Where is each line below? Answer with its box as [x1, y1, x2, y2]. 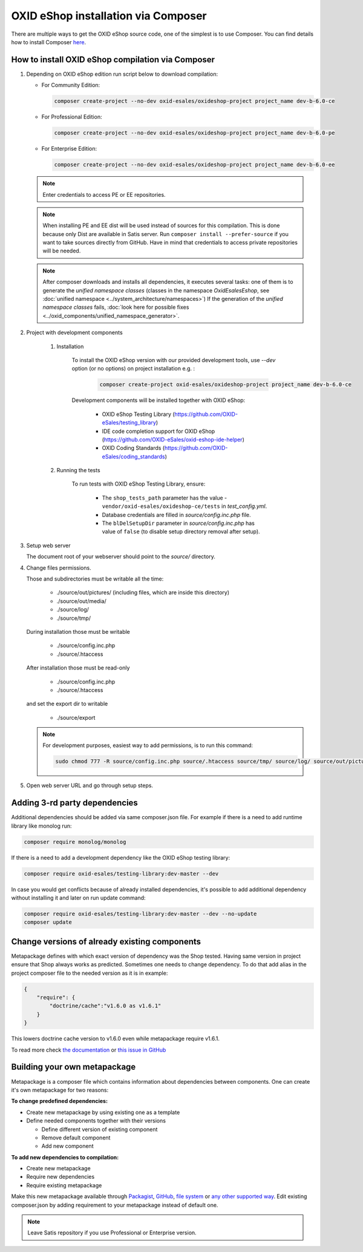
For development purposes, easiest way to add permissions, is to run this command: [42, 742, 253, 749]
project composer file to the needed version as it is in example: [11, 969, 168, 977]
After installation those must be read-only [26, 664, 130, 671]
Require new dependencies [26, 1173, 95, 1181]
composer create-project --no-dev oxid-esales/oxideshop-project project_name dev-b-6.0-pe [54, 130, 335, 136]
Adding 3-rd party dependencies [11, 798, 139, 808]
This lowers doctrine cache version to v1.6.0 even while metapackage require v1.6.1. [11, 1035, 220, 1043]
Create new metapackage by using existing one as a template [26, 1109, 180, 1116]
